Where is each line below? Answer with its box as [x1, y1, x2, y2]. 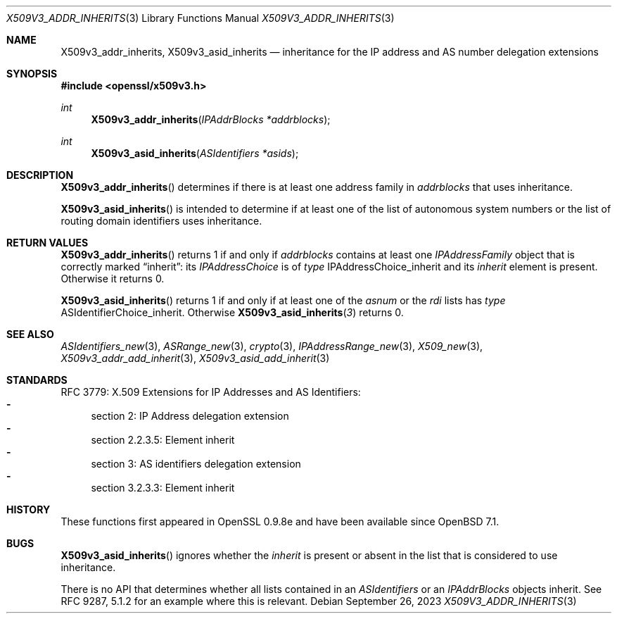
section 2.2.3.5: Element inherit [91, 434, 235, 446]
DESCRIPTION [6, 169, 74, 181]
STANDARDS [6, 374, 68, 386]
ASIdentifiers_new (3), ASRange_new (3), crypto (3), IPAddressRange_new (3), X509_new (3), [61, 340, 483, 352]
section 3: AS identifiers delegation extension [91, 458, 301, 470]
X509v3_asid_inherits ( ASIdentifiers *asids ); [91, 147, 299, 159]
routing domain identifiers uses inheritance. [61, 215, 262, 227]
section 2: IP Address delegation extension [91, 410, 289, 422]
